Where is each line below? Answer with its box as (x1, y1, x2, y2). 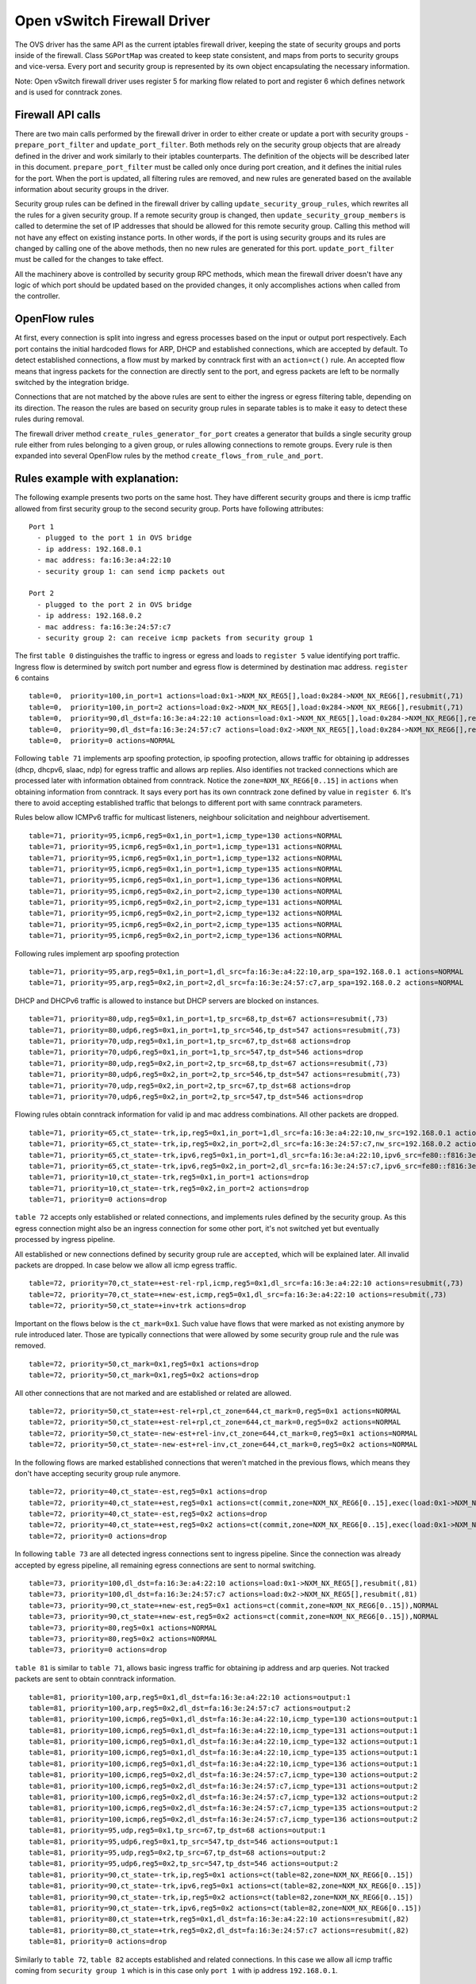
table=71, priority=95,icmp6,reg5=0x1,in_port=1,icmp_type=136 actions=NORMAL (29, 875, 343, 885)
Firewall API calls (14, 108, 101, 121)
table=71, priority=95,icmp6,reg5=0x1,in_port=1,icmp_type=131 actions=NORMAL (29, 842, 343, 852)
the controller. (14, 291, 61, 301)
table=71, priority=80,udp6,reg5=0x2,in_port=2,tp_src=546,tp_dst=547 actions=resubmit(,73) (29, 1070, 401, 1079)
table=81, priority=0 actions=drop (29, 1937, 167, 1946)
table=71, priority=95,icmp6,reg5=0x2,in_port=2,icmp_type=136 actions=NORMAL (29, 931, 343, 940)
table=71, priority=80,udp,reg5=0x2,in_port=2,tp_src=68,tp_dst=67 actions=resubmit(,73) (29, 1059, 389, 1067)
